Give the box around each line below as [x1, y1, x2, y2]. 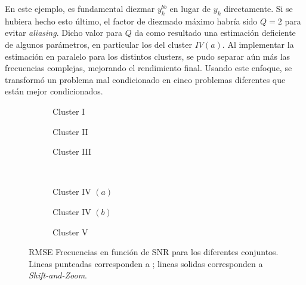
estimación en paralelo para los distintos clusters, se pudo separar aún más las [5, 50, 290, 62]
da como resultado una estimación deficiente [134, 26, 296, 39]
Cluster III [52, 145, 92, 158]
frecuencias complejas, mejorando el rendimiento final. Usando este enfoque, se [5, 62, 292, 74]
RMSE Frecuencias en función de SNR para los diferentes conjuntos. [29, 246, 279, 258]
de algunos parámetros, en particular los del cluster [5, 38, 192, 50]
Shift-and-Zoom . [29, 269, 87, 281]
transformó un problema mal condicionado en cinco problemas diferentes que [5, 73, 286, 85]
